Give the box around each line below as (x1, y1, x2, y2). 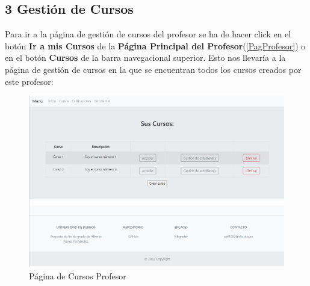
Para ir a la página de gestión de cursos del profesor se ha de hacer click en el (5, 28, 291, 40)
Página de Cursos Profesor (29, 270, 126, 282)
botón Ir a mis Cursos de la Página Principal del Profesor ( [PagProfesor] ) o (5, 39, 306, 52)
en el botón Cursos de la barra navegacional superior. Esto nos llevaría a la (5, 51, 286, 64)
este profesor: (5, 75, 54, 87)
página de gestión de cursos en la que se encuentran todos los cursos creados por (5, 63, 302, 75)
